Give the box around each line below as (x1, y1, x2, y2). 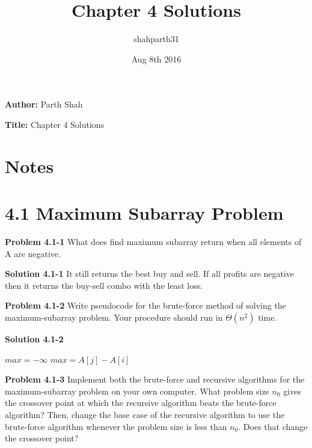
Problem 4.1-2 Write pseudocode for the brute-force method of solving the (5, 299, 286, 312)
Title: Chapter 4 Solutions (5, 118, 105, 130)
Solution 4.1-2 (5, 332, 64, 345)
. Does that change (238, 420, 308, 432)
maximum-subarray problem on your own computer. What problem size (5, 384, 269, 397)
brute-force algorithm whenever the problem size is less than (5, 420, 227, 432)
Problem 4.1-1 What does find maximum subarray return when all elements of (5, 235, 302, 247)
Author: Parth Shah (5, 98, 83, 110)
